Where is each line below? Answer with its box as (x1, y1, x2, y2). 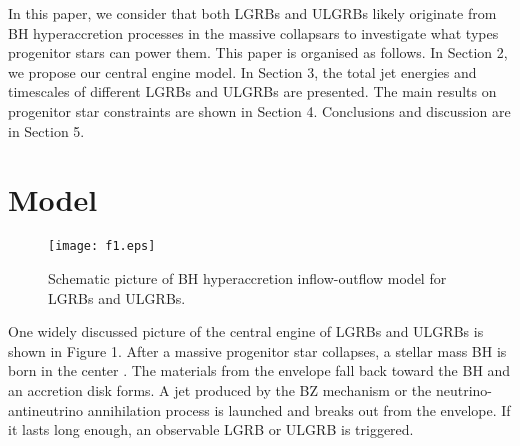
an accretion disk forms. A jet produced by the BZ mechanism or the (8, 379, 432, 400)
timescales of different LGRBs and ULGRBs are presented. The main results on (8, 81, 497, 102)
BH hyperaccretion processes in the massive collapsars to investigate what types (8, 22, 499, 43)
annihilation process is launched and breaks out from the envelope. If (87, 399, 511, 420)
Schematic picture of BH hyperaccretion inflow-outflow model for (48, 267, 447, 288)
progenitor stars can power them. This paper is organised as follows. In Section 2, (8, 42, 508, 63)
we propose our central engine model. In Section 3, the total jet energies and (8, 61, 477, 82)
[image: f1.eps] (48, 239, 156, 254)
